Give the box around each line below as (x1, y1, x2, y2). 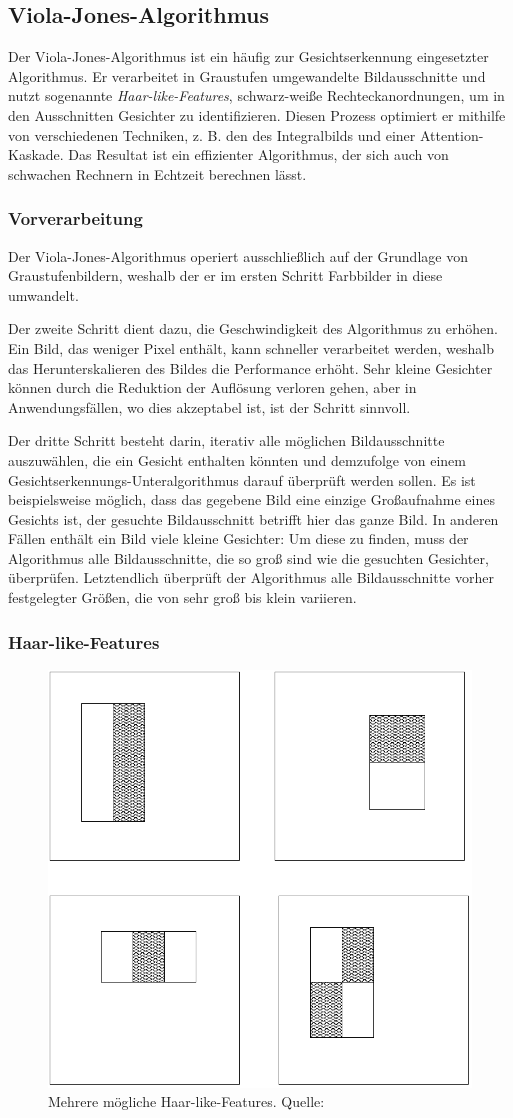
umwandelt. (8, 284, 79, 305)
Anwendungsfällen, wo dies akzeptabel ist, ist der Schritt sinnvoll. (8, 396, 411, 417)
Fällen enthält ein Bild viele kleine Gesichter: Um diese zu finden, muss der (8, 528, 469, 549)
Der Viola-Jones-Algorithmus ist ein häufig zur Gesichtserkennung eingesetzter (8, 46, 489, 67)
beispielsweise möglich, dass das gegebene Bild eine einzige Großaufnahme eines (8, 489, 495, 510)
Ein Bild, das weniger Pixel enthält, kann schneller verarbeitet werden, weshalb (8, 337, 494, 358)
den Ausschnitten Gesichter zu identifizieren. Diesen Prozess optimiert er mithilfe (8, 104, 506, 125)
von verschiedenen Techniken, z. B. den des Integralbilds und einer (8, 124, 416, 145)
